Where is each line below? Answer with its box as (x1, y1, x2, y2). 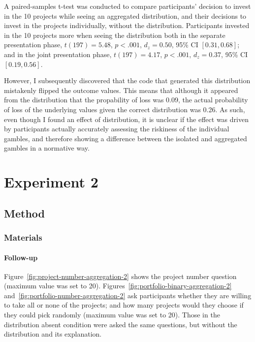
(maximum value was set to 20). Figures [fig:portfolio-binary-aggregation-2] (4, 280, 232, 291)
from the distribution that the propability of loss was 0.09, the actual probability (4, 94, 248, 105)
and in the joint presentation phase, (4, 49, 112, 59)
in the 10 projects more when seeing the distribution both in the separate (4, 30, 225, 40)
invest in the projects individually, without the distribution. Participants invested (4, 20, 250, 31)
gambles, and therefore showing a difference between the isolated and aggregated (4, 133, 247, 143)
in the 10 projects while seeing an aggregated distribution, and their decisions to (4, 10, 247, 21)
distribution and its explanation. (4, 329, 102, 339)
